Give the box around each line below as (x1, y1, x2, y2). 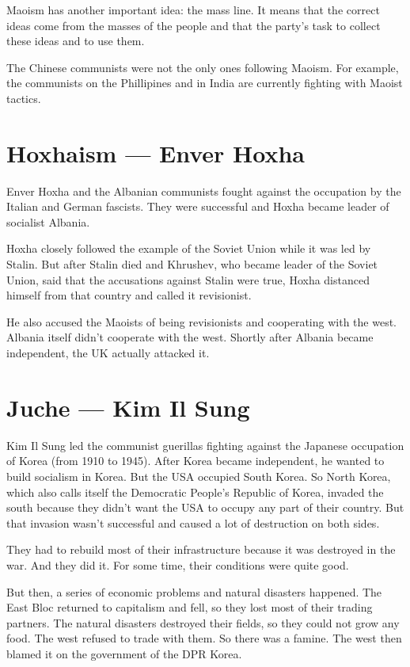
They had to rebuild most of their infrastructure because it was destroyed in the (6, 541, 396, 558)
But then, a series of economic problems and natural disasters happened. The (6, 583, 382, 600)
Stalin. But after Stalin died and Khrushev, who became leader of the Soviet (6, 256, 378, 273)
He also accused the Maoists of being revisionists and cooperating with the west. (6, 313, 397, 330)
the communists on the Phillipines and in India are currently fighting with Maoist (6, 74, 403, 91)
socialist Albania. (6, 213, 90, 230)
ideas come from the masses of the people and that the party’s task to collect (6, 17, 381, 33)
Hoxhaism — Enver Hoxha (6, 136, 306, 169)
